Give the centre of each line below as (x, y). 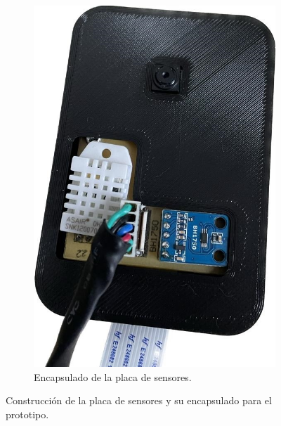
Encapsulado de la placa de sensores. (113, 376)
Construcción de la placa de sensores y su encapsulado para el (139, 400)
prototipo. (27, 414)
